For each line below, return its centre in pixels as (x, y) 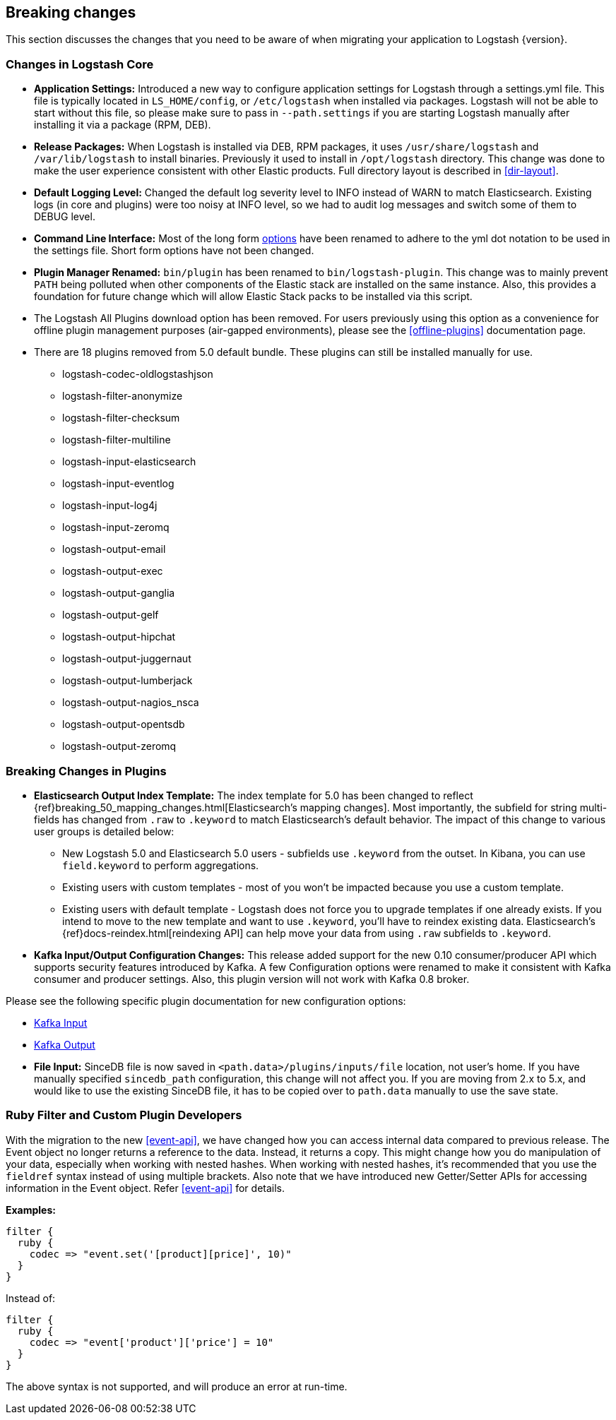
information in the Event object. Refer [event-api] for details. (146, 1188)
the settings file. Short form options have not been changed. (174, 251)
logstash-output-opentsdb (124, 724)
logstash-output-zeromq (119, 746)
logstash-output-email (114, 549)
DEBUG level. (65, 217)
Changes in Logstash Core (80, 64)
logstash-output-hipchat (119, 637)
